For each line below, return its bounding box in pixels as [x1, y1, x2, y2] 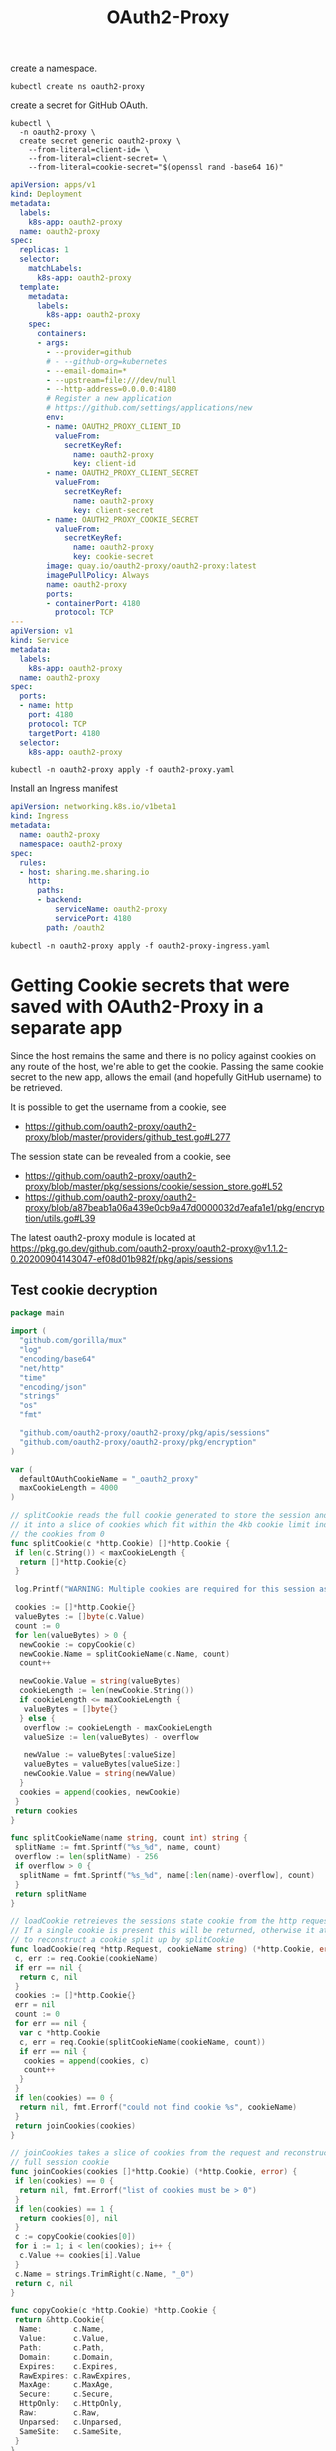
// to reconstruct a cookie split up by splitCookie [10, 1935, 235, 1945]
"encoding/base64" [19, 1354, 97, 1364]
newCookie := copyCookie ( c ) [19, 1639, 137, 1650]
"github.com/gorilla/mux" [19, 1336, 128, 1346]
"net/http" [19, 1363, 65, 1373]
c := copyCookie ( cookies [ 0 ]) [14, 2232, 137, 2242]
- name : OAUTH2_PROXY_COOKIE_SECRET [46, 514, 199, 525]
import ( [10, 1326, 47, 1336]
